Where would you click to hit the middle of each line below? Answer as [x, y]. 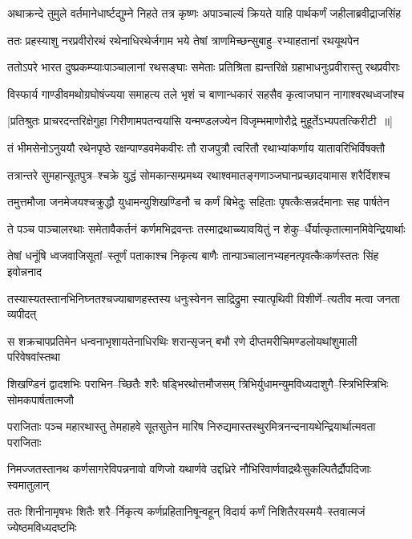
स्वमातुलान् [28, 484]
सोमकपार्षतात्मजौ [40, 399]
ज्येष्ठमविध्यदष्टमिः [42, 527]
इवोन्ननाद [25, 271]
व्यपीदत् [22, 314]
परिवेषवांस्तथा [34, 357]
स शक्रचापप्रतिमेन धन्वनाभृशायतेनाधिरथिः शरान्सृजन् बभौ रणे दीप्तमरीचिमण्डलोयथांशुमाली [182, 340]
